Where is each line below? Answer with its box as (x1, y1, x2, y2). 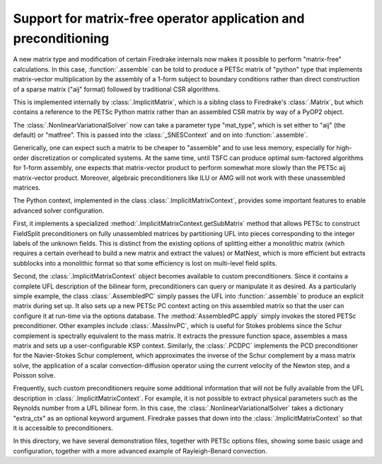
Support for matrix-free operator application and (13, 11, 305, 26)
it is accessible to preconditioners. (13, 424, 113, 432)
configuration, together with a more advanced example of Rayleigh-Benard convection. (13, 446, 267, 455)
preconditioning (13, 30, 110, 46)
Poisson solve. (13, 371, 56, 380)
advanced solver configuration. (13, 206, 105, 215)
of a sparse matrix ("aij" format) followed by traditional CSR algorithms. (13, 85, 221, 94)
